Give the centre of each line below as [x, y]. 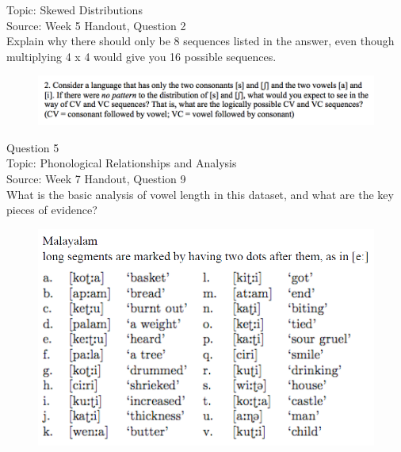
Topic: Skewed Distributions [74, 10]
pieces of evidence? [52, 210]
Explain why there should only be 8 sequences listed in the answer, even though [200, 41]
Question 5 [33, 147]
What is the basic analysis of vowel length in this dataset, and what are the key [200, 194]
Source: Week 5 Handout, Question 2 [96, 25]
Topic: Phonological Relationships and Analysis [122, 163]
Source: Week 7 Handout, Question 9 [96, 178]
